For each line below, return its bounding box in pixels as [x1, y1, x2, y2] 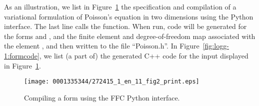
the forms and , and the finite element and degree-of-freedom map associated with [4, 30, 255, 41]
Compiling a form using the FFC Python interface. [24, 92, 180, 102]
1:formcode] [4, 50, 39, 60]
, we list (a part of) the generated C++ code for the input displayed [39, 50, 248, 60]
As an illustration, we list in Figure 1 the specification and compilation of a [4, 1, 236, 11]
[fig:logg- [202, 40, 229, 51]
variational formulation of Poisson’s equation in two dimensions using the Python [4, 11, 253, 21]
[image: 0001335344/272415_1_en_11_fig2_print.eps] [24, 78, 199, 85]
